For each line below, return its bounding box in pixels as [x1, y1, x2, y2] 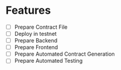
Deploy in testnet [14, 31, 57, 37]
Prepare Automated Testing [14, 57, 82, 65]
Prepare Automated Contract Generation [14, 50, 115, 57]
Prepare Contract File [14, 23, 67, 31]
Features [5, 4, 51, 17]
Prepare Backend [14, 37, 58, 44]
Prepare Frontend [14, 44, 58, 51]
